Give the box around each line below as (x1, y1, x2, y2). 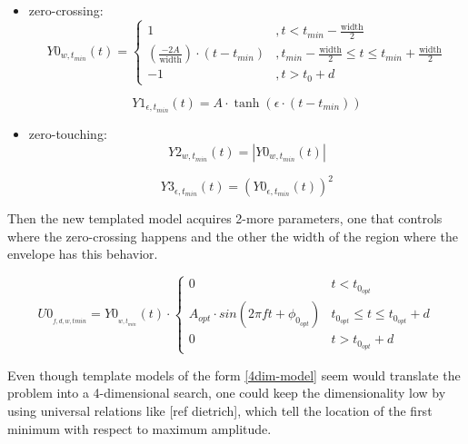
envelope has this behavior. (7, 244, 158, 263)
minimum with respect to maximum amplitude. (7, 419, 272, 438)
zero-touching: (28, 124, 107, 143)
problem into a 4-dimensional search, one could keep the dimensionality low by (7, 383, 446, 402)
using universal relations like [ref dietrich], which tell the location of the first (7, 400, 433, 419)
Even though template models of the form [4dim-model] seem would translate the (7, 365, 461, 384)
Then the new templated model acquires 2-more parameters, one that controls (7, 209, 443, 228)
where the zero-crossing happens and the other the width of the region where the (7, 226, 458, 245)
